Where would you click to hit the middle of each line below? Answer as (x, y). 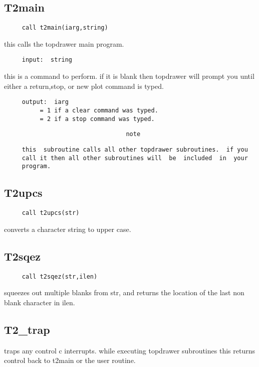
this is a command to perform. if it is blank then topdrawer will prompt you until (129, 76)
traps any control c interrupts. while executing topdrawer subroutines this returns (129, 350)
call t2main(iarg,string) (65, 28)
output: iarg (45, 102)
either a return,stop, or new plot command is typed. (84, 86)
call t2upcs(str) (51, 213)
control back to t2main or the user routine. (70, 360)
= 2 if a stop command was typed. (97, 119)
